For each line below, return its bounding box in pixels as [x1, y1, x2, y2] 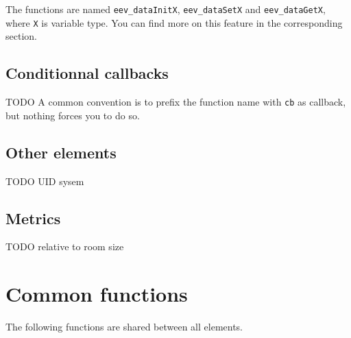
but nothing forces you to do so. [5, 108, 140, 122]
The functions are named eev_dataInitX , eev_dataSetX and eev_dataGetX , [5, 2, 326, 16]
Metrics [5, 207, 61, 228]
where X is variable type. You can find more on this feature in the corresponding [5, 15, 343, 29]
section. [5, 29, 37, 43]
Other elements [5, 141, 117, 162]
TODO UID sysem [5, 173, 84, 188]
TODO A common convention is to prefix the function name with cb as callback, [5, 95, 346, 109]
